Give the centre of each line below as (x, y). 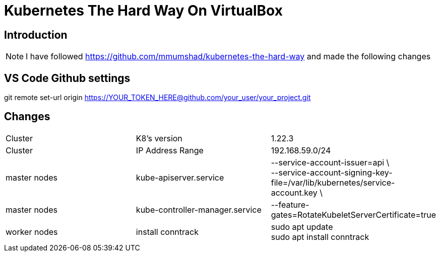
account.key (294, 192)
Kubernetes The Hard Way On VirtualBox (143, 11)
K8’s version (159, 138)
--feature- (290, 204)
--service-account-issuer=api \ (330, 162)
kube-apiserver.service (180, 177)
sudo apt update (302, 227)
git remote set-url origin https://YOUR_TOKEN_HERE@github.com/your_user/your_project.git (158, 98)
